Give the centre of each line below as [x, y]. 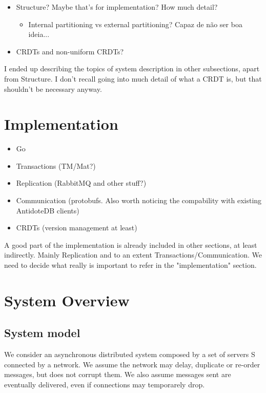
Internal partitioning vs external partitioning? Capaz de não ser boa [135, 24]
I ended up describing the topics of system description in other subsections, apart [132, 68]
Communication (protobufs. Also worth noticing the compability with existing [139, 200]
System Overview [67, 300]
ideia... [39, 34]
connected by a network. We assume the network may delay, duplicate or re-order [132, 364]
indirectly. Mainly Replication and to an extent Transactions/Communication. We [133, 255]
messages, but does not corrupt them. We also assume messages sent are [118, 374]
